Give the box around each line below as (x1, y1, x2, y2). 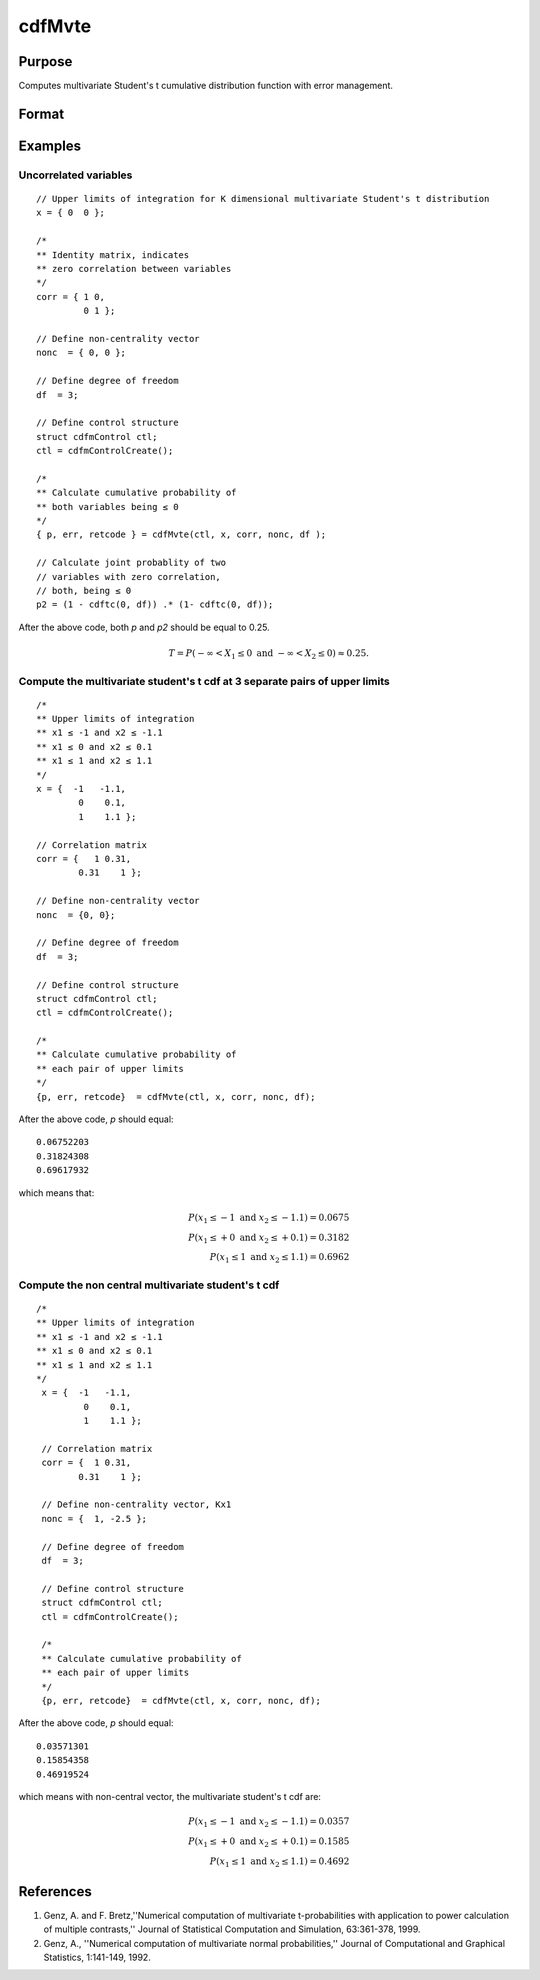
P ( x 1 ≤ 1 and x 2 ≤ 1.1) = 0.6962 (209, 1251, 350, 1265)
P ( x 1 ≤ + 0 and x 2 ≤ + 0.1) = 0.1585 (188, 1835, 350, 1849)
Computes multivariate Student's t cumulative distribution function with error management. (18, 80, 394, 92)
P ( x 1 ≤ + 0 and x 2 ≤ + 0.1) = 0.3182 (188, 1231, 350, 1245)
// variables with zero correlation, (36, 571, 222, 582)
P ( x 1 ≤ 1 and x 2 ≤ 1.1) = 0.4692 (209, 1855, 350, 1869)
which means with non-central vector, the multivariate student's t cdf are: (18, 1790, 322, 1802)
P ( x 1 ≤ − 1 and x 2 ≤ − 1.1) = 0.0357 (188, 1816, 350, 1829)
